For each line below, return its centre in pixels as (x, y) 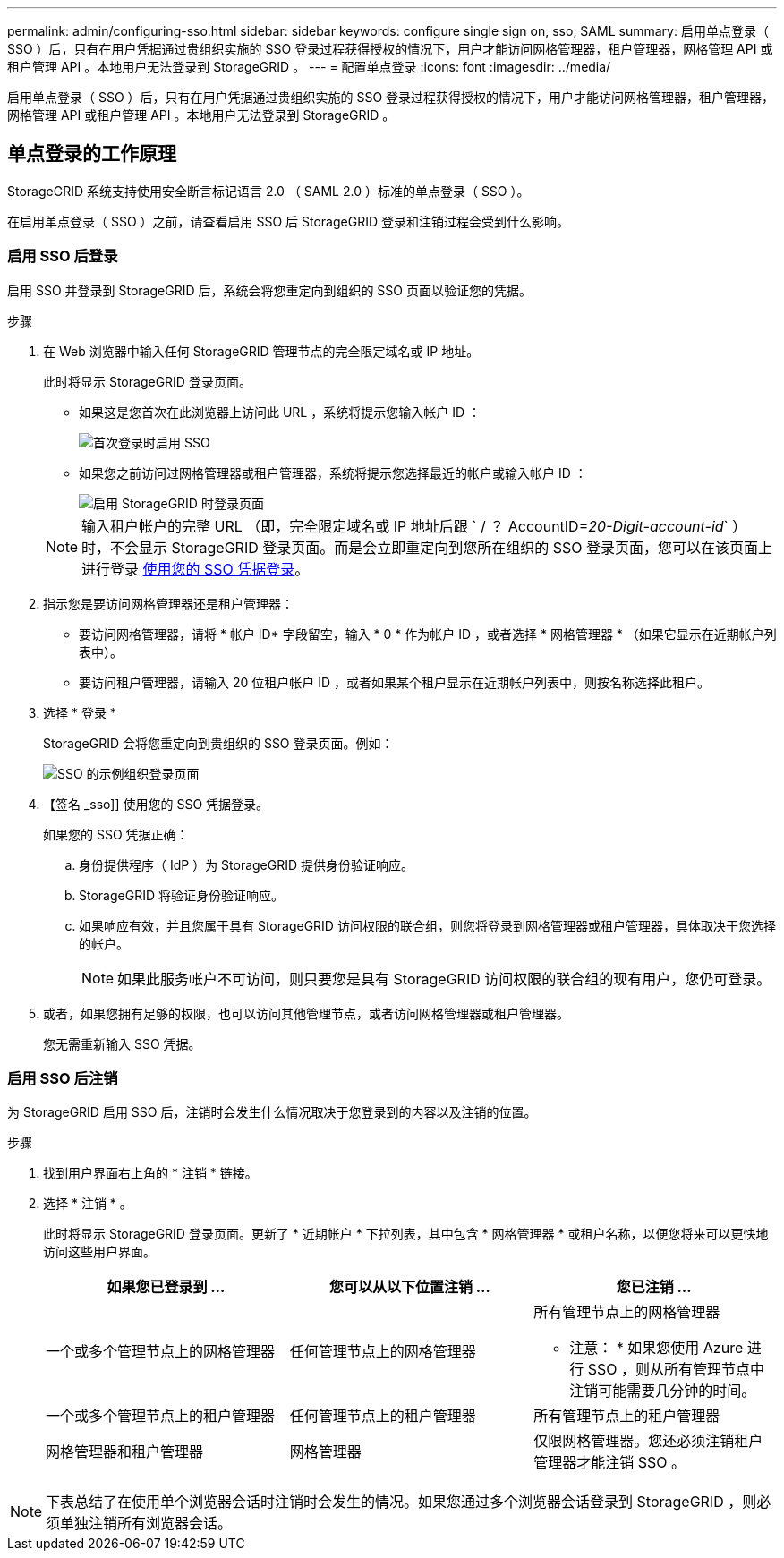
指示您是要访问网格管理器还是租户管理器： (168, 603)
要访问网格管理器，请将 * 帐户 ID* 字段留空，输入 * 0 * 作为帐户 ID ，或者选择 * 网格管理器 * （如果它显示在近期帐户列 (428, 634)
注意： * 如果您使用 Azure (656, 1348)
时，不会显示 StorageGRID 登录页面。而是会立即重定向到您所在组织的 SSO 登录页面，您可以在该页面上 (427, 547)
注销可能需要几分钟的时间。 (663, 1391)
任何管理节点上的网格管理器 (383, 1352)
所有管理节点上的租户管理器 (627, 1416)
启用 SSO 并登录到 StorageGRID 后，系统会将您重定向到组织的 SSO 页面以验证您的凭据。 (269, 290)
